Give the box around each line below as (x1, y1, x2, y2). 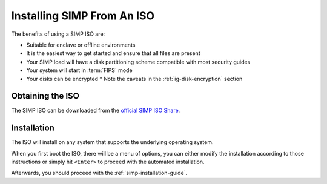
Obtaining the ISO (11, 91, 80, 101)
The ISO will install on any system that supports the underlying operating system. (11, 139, 214, 146)
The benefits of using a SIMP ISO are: (11, 30, 105, 38)
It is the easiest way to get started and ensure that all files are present (26, 50, 200, 57)
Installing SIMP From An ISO (11, 9, 154, 22)
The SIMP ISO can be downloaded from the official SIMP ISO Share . (11, 107, 180, 114)
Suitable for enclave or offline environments (26, 41, 136, 48)
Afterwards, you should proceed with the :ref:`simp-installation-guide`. (11, 169, 188, 177)
